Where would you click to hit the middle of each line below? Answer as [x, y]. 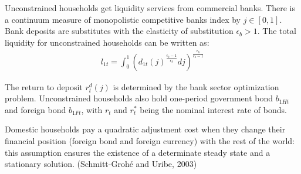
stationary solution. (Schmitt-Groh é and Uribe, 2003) [101, 164]
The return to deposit [44, 86]
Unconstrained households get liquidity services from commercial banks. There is [150, 8]
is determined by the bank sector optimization [196, 86]
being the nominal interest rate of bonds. [213, 109]
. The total [277, 31]
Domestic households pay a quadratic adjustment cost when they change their [145, 129]
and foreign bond [35, 109]
